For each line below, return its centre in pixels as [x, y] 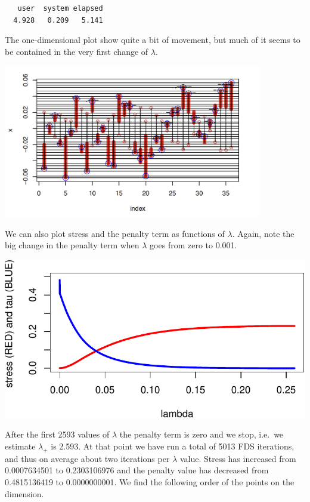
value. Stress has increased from [238, 458]
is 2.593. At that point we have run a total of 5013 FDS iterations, [173, 446]
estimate [20, 446]
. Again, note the [263, 233]
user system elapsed [60, 8]
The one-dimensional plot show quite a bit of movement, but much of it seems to [153, 40]
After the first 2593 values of [57, 434]
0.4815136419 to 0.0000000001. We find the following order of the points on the [150, 481]
